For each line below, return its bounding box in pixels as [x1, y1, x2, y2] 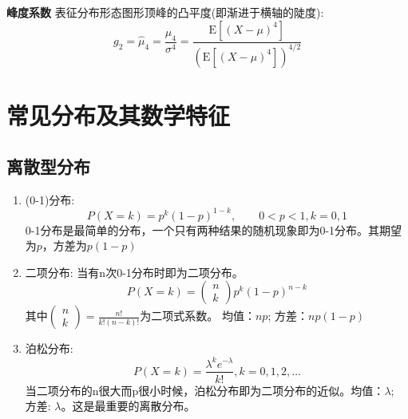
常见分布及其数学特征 [6, 99, 231, 132]
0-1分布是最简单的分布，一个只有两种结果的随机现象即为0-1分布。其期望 [25, 221, 402, 238]
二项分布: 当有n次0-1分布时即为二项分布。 [25, 263, 244, 280]
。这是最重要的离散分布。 [61, 397, 196, 414]
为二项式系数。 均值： [140, 307, 255, 324]
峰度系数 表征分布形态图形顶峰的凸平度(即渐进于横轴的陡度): [6, 4, 324, 20]
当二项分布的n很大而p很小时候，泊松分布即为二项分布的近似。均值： [25, 381, 385, 398]
